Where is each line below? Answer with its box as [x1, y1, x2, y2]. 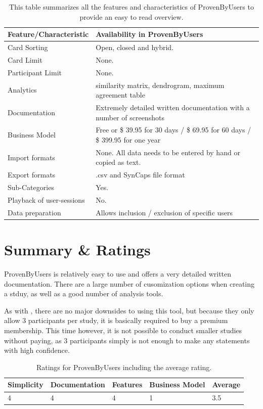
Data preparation [8, 207, 61, 217]
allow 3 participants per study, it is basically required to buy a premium [4, 315, 228, 326]
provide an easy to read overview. [79, 11, 184, 22]
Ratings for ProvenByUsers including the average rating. [36, 361, 212, 372]
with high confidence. [4, 345, 70, 355]
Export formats [8, 169, 56, 180]
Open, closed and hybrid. [96, 42, 174, 53]
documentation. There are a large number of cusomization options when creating [4, 278, 255, 289]
